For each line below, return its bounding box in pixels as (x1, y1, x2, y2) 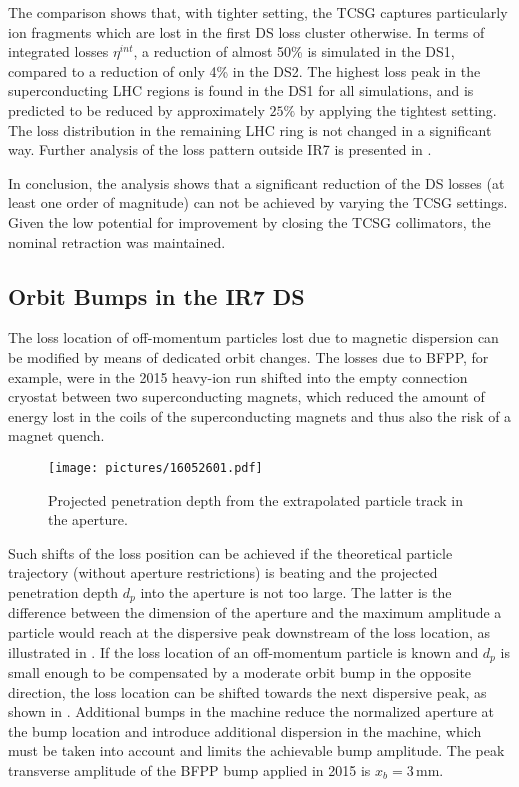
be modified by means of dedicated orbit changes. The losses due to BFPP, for (8, 346, 489, 367)
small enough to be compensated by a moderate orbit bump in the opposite (8, 662, 472, 683)
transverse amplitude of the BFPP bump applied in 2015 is (8, 759, 371, 780)
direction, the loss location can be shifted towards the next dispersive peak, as (8, 681, 487, 702)
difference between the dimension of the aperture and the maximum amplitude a (8, 602, 502, 623)
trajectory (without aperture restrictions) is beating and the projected (8, 562, 438, 583)
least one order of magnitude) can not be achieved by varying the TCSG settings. (8, 192, 508, 213)
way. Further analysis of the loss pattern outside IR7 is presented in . (8, 139, 432, 160)
